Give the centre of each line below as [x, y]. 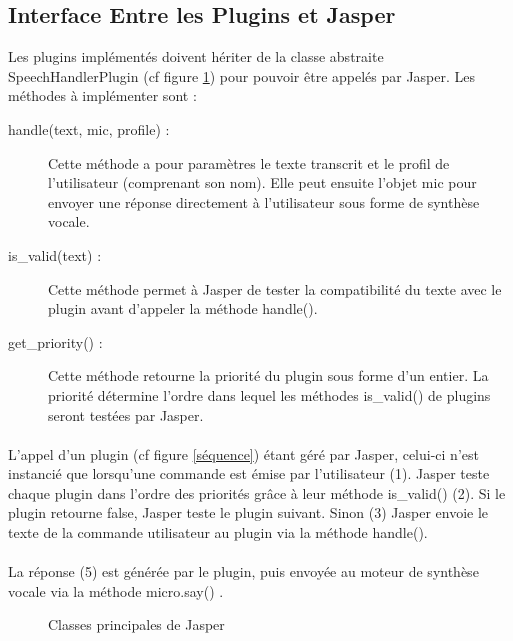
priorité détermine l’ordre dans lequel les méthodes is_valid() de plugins [269, 394]
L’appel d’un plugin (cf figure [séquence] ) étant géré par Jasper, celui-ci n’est [243, 453]
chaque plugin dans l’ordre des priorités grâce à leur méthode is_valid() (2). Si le [257, 492]
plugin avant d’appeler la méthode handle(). [183, 308]
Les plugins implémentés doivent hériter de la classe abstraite [196, 56]
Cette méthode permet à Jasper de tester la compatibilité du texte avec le [275, 288]
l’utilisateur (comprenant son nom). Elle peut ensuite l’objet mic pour [262, 182]
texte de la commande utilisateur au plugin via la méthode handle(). [218, 532]
